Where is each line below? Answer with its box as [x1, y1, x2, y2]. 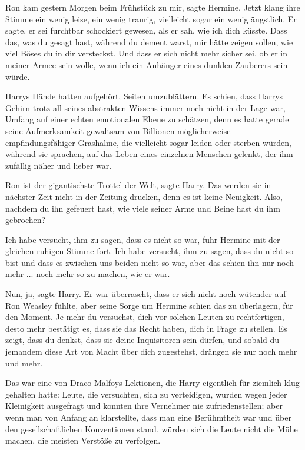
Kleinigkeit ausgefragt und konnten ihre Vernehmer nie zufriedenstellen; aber [5, 399, 283, 412]
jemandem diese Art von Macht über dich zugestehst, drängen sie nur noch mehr [5, 345, 297, 358]
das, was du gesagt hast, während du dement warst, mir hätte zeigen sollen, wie [5, 35, 293, 48]
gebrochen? [5, 214, 46, 226]
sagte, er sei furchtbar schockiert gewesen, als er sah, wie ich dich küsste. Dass [5, 24, 287, 36]
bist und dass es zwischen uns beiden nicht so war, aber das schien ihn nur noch [5, 256, 294, 268]
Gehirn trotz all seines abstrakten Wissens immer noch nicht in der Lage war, [5, 101, 286, 114]
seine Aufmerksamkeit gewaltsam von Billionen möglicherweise [5, 124, 231, 136]
